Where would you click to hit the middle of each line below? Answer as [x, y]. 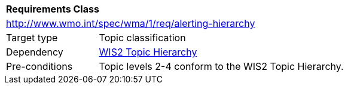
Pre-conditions [39, 66]
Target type [32, 38]
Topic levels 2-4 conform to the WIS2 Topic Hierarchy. [221, 66]
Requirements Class [53, 9]
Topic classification [142, 38]
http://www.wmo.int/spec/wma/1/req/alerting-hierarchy [131, 23]
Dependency [35, 52]
